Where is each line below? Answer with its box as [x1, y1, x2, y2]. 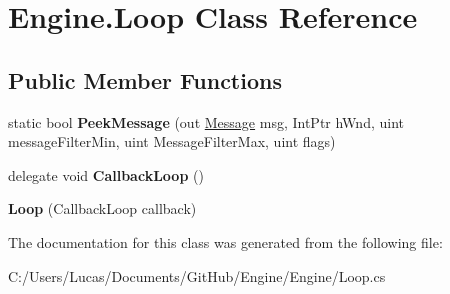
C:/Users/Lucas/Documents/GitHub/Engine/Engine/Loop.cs [8, 265, 386, 286]
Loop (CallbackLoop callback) [8, 198, 197, 219]
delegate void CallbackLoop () [8, 164, 204, 185]
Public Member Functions [8, 64, 282, 95]
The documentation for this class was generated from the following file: [8, 231, 443, 252]
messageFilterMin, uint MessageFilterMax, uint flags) [8, 131, 336, 152]
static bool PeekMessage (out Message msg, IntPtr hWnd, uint [8, 111, 404, 132]
